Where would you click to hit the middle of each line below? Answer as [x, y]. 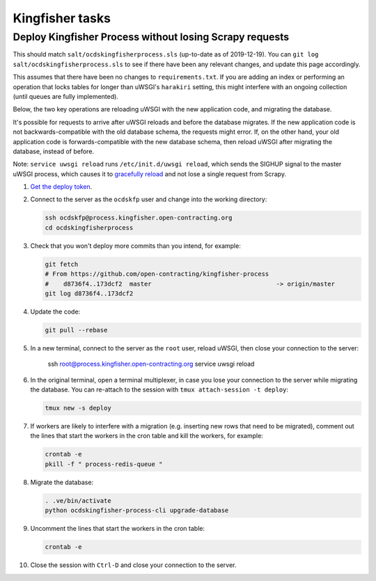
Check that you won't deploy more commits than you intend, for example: [136, 246]
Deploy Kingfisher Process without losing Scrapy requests [151, 37]
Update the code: [55, 311]
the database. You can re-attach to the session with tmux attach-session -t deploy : [159, 389]
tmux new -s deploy [78, 408]
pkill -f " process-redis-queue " [104, 464]
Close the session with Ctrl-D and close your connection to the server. [133, 565]
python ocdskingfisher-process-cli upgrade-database [137, 511]
